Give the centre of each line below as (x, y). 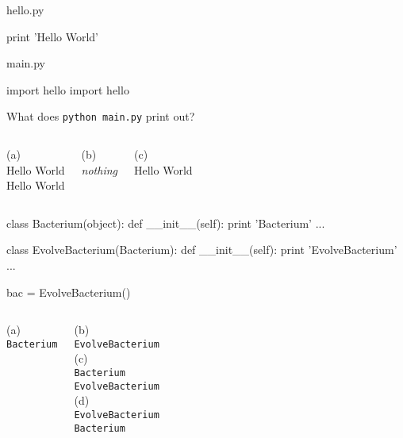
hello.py (25, 10)
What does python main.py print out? (101, 116)
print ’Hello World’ (53, 36)
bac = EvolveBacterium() (69, 292)
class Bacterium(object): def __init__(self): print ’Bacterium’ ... (166, 223)
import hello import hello (68, 89)
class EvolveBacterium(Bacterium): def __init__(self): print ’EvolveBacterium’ (202, 250)
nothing (99, 169)
